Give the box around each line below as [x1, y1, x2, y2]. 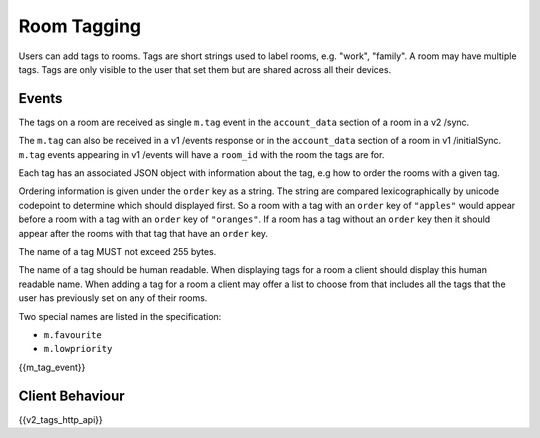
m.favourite [43, 329, 102, 340]
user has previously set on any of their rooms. [18, 292, 208, 304]
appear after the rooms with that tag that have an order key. [18, 227, 269, 239]
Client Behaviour [18, 387, 125, 404]
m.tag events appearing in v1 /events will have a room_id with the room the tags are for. [18, 148, 385, 160]
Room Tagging [18, 15, 142, 37]
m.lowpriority [43, 343, 113, 355]
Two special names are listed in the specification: [18, 310, 222, 322]
